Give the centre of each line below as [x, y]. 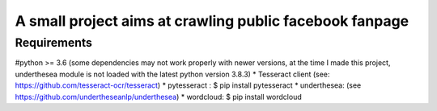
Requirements [54, 43]
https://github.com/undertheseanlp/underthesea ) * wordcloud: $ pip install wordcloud [159, 97]
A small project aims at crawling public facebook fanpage [212, 21]
